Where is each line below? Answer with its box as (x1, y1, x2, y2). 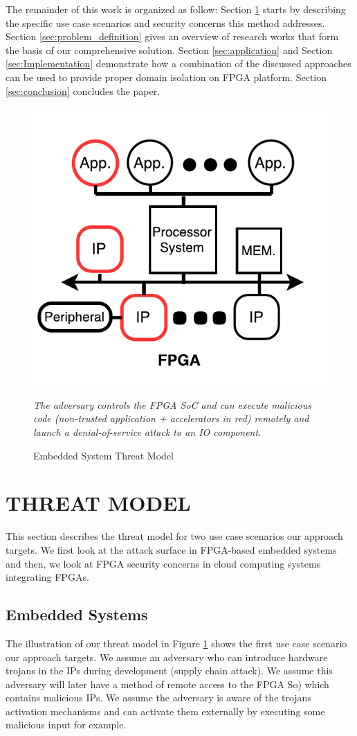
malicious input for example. (6, 717, 127, 732)
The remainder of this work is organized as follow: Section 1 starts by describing (6, 2, 346, 16)
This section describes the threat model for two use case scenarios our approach (6, 529, 343, 543)
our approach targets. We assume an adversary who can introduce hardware (6, 649, 328, 664)
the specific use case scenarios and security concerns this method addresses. (6, 15, 325, 30)
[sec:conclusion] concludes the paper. (6, 83, 161, 98)
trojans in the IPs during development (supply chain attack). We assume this (6, 663, 333, 678)
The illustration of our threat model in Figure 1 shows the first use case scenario (6, 636, 347, 650)
